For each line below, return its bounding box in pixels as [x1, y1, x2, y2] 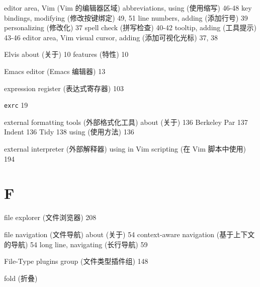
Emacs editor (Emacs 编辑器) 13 [4, 65, 106, 76]
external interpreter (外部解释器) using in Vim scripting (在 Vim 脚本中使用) [4, 143, 246, 154]
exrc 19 [4, 100, 28, 110]
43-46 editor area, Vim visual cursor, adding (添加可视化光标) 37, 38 [4, 32, 218, 42]
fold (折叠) [4, 272, 38, 283]
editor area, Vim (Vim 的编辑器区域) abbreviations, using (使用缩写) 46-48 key [4, 3, 252, 13]
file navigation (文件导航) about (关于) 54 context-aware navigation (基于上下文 [4, 229, 255, 239]
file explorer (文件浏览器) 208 [4, 212, 97, 223]
